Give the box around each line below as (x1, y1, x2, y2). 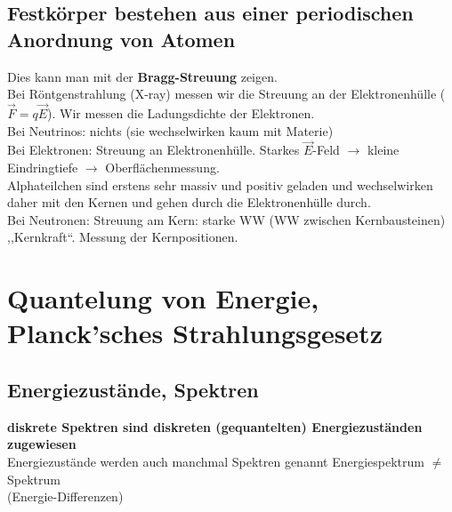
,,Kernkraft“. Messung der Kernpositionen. (7, 228, 238, 246)
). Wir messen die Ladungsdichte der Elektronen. (47, 104, 315, 122)
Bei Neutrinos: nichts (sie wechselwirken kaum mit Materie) (7, 121, 334, 140)
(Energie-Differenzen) (7, 487, 124, 506)
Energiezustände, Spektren (7, 375, 259, 403)
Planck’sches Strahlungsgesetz (7, 315, 383, 351)
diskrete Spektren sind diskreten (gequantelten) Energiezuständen (7, 417, 423, 436)
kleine (367, 140, 400, 159)
